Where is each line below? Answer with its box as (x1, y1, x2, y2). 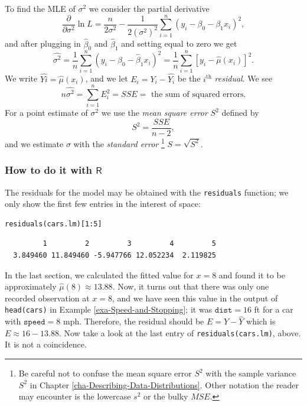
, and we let (85, 72, 128, 85)
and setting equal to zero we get (121, 37, 237, 50)
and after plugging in (5, 37, 81, 50)
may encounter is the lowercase (18, 390, 131, 402)
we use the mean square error (101, 106, 208, 119)
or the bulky (143, 390, 188, 402)
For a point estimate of (5, 106, 88, 119)
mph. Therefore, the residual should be (63, 315, 204, 327)
